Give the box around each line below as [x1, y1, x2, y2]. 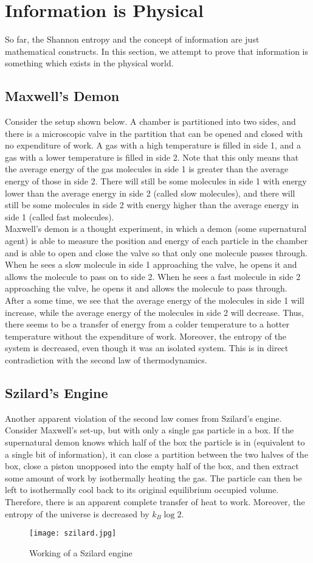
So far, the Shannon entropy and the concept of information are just [5, 33, 260, 46]
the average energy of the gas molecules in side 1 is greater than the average [5, 163, 289, 175]
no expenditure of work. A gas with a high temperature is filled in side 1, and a [5, 139, 301, 152]
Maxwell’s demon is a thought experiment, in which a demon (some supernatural [5, 222, 307, 235]
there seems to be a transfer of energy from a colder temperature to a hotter [5, 318, 289, 330]
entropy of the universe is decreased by [5, 507, 150, 520]
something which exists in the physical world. [5, 57, 174, 69]
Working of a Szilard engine [29, 546, 132, 559]
